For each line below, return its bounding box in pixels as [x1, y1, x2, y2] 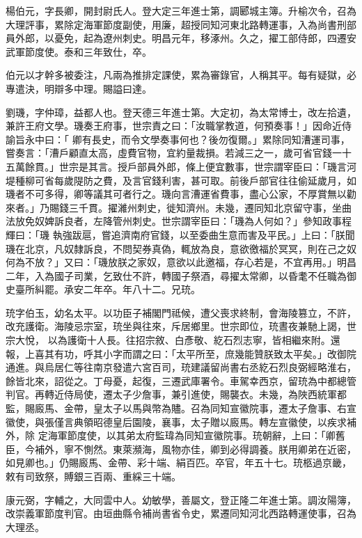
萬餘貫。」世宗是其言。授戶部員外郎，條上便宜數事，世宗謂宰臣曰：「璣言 [15, 159, 347, 173]
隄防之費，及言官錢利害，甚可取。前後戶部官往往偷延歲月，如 [73, 173, 356, 187]
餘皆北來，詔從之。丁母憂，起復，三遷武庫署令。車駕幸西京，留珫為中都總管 [6, 373, 356, 388]
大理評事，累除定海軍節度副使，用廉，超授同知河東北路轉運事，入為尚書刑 [6, 17, 347, 31]
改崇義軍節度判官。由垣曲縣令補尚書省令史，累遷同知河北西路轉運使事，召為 [6, 506, 356, 521]
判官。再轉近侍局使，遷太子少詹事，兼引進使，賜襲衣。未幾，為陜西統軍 [6, 387, 337, 402]
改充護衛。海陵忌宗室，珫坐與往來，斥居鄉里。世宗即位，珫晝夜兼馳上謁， [6, 319, 347, 333]
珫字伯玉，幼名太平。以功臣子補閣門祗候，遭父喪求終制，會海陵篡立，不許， [6, 305, 356, 319]
